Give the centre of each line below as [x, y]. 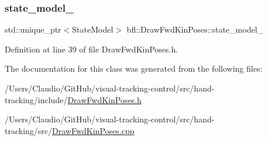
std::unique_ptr [33, 29]
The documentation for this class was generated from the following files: [134, 68]
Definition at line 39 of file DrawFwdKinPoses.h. [92, 49]
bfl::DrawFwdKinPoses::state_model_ [195, 29]
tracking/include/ [36, 99]
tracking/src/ [29, 130]
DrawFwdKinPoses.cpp [93, 130]
